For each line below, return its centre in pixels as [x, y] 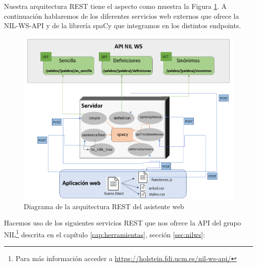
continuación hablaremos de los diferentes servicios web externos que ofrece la [122, 16]
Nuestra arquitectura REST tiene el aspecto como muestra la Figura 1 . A [115, 6]
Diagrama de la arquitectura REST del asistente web [104, 206]
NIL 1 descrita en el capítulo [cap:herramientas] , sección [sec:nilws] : [105, 233]
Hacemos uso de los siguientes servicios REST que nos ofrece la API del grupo [123, 223]
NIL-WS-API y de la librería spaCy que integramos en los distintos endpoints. [123, 25]
